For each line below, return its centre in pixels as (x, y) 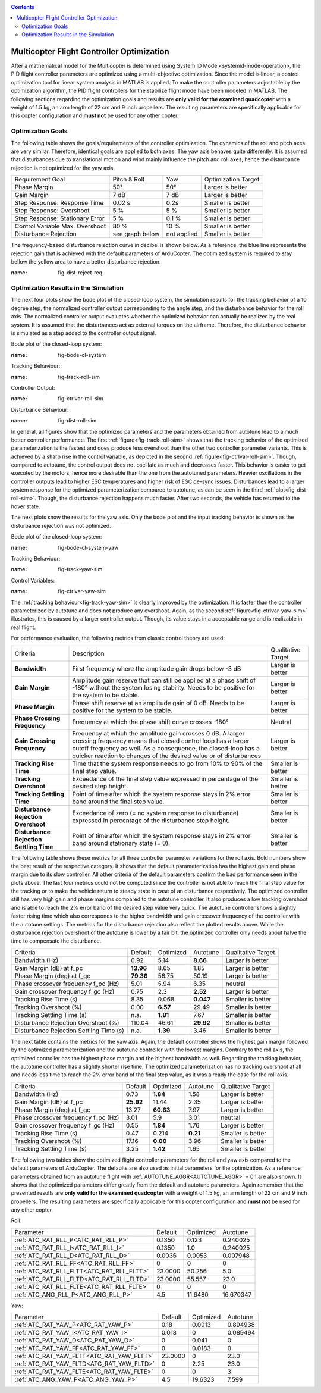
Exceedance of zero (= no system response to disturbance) (155, 813)
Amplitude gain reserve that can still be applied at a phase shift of (164, 680)
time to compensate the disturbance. (56, 941)
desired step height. (100, 786)
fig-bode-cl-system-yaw (88, 547)
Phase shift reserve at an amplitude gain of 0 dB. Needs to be (158, 703)
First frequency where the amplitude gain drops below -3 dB (157, 668)
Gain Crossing (35, 741)
